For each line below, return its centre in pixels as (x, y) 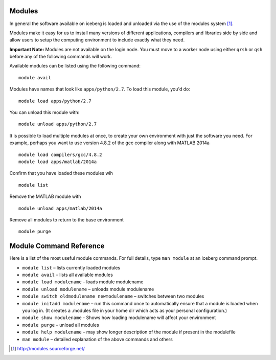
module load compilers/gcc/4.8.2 (60, 154)
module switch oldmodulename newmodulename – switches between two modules (113, 296)
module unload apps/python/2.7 (58, 124)
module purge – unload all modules (61, 325)
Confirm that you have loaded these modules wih (61, 173)
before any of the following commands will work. (61, 57)
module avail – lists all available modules (68, 275)
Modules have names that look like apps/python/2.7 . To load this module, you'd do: (100, 89)
